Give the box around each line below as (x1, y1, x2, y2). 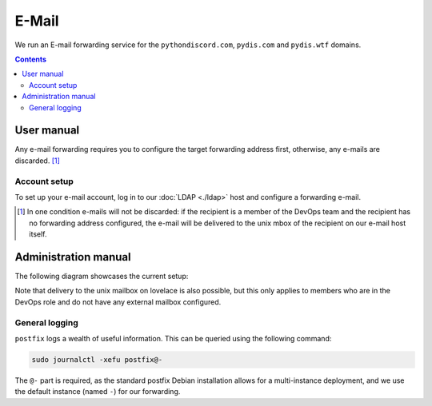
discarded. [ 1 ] (14, 156, 60, 165)
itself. (29, 229, 47, 239)
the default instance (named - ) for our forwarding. (14, 387, 181, 396)
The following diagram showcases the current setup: (14, 272, 189, 281)
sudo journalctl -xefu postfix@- (31, 355, 163, 364)
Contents (14, 54, 47, 64)
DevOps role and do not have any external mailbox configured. (14, 297, 222, 307)
